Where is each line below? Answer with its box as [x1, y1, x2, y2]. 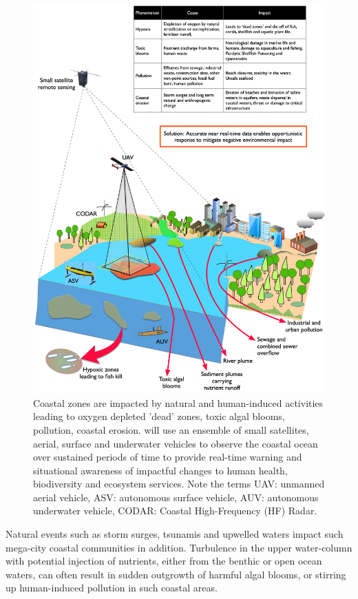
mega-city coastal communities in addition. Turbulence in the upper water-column [6, 540, 352, 554]
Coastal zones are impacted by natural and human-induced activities [33, 395, 324, 410]
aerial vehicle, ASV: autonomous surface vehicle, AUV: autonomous [33, 490, 319, 504]
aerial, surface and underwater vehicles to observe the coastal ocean [33, 436, 318, 450]
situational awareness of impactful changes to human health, [33, 463, 288, 477]
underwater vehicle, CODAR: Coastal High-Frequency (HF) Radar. [33, 503, 317, 518]
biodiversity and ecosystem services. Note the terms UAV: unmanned [33, 476, 325, 491]
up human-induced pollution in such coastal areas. [6, 580, 218, 595]
